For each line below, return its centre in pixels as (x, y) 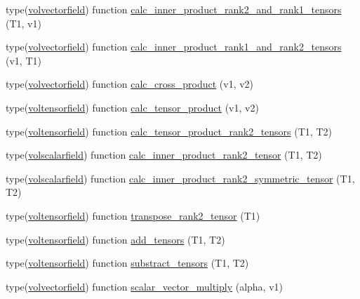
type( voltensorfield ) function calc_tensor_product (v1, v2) (132, 107)
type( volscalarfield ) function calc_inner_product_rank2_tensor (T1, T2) (164, 155)
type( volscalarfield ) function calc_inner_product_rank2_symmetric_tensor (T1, (180, 178)
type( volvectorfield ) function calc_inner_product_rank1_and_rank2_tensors (174, 47)
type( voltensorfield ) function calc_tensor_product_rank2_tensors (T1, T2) (169, 131)
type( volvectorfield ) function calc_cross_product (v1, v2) (130, 84)
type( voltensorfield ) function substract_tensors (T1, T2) (127, 263)
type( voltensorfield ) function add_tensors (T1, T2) (115, 239)
